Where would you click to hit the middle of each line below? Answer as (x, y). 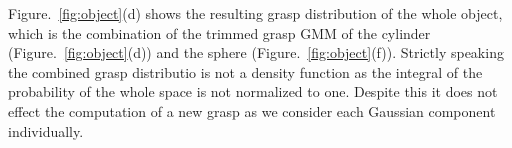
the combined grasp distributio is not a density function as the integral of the (245, 71)
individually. (46, 130)
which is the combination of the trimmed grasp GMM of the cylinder (219, 32)
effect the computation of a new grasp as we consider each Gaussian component (252, 110)
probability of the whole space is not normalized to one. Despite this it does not (253, 91)
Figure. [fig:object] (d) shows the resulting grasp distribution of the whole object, (255, 13)
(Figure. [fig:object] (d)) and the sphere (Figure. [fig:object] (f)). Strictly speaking (256, 52)
